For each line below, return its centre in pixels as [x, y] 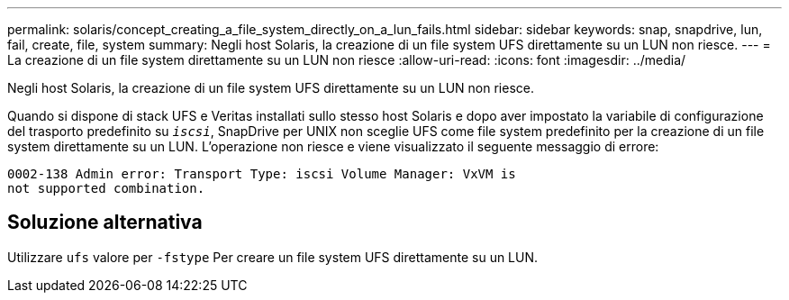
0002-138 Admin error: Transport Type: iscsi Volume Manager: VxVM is [262, 174]
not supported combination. [106, 188]
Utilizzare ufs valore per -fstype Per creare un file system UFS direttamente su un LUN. [273, 257]
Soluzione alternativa [105, 223]
